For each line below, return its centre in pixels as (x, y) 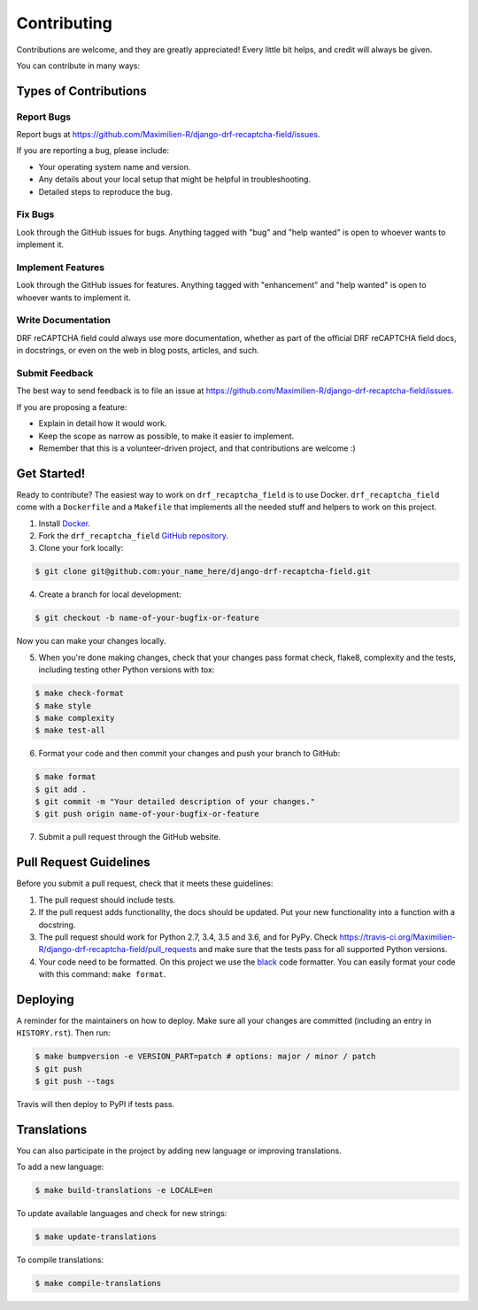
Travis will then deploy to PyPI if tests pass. (96, 1105)
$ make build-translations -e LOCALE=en (123, 1190)
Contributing (64, 23)
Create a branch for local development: (110, 594)
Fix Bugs (35, 214)
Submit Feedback (55, 374)
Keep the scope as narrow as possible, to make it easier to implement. (166, 436)
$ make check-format (79, 694)
